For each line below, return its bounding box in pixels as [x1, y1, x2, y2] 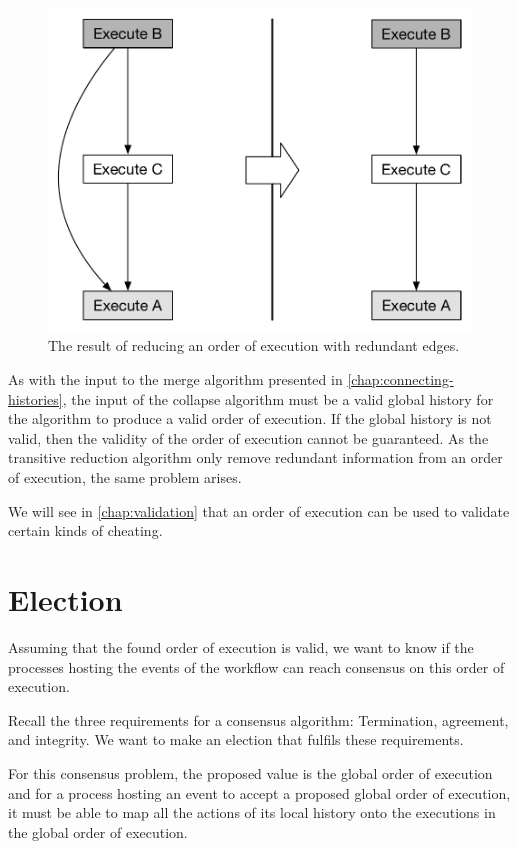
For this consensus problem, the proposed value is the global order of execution [8, 762, 493, 783]
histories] [8, 388, 63, 409]
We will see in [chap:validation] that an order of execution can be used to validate [8, 500, 510, 521]
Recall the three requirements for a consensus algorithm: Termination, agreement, [8, 709, 509, 730]
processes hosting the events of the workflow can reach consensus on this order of [8, 656, 505, 677]
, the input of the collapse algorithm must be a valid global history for [62, 388, 494, 409]
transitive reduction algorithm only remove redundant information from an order [8, 447, 503, 468]
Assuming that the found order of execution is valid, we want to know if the [8, 636, 474, 657]
